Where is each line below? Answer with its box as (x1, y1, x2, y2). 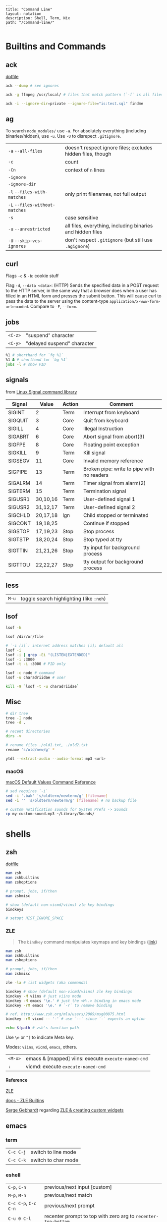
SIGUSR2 (8, 503, 30, 510)
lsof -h (5, 625, 22, 630)
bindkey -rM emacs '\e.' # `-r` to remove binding (5, 1003, 112, 1008)
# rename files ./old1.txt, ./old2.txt (5, 743, 88, 748)
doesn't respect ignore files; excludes (64, 144, 153, 151)
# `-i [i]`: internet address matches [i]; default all (5, 643, 123, 648)
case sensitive (64, 214, 99, 221)
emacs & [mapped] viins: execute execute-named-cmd (25, 1055, 148, 1062)
